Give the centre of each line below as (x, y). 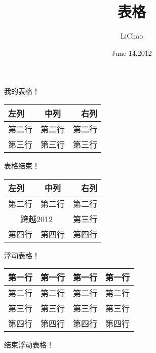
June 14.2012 (132, 52)
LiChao (132, 36)
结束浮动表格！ (29, 345)
